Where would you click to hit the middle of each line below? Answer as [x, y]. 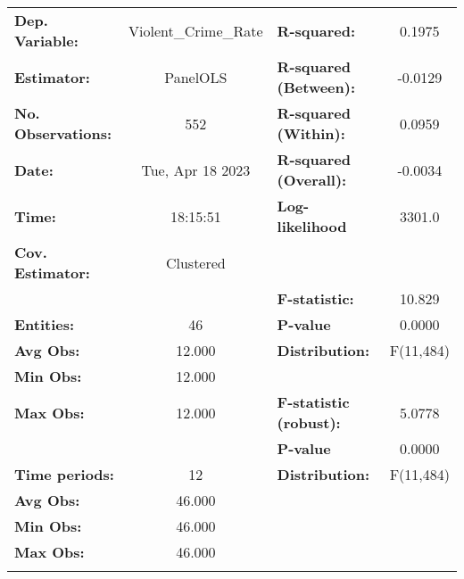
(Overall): [312, 180]
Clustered [195, 262]
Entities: [45, 324]
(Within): [311, 133]
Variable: [46, 41]
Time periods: [64, 474]
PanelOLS [196, 77]
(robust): [309, 422]
